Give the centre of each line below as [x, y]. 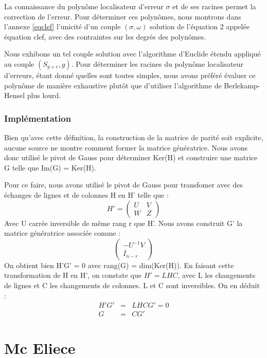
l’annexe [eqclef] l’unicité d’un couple [63, 26]
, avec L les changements [217, 275]
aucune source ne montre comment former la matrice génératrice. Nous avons [126, 147]
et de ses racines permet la [214, 6]
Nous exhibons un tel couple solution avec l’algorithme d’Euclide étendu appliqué [132, 54]
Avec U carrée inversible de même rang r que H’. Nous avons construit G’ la [123, 223]
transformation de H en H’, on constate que [73, 275]
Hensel [15, 95]
